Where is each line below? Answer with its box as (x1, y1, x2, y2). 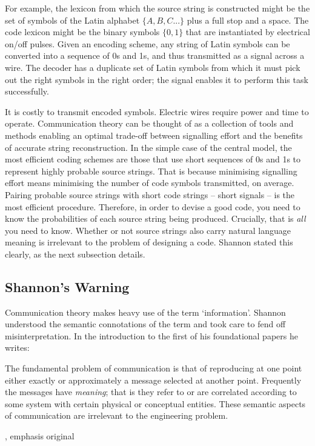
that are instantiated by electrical (185, 25, 310, 38)
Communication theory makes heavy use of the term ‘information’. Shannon (5, 305, 286, 318)
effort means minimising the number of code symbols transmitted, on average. (5, 176, 294, 189)
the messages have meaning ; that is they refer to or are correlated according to (5, 385, 297, 398)
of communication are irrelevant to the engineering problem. (5, 409, 228, 422)
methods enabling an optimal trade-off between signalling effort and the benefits (5, 128, 303, 141)
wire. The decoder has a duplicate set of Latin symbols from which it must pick (5, 61, 300, 73)
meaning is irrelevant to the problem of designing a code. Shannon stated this (5, 236, 293, 248)
